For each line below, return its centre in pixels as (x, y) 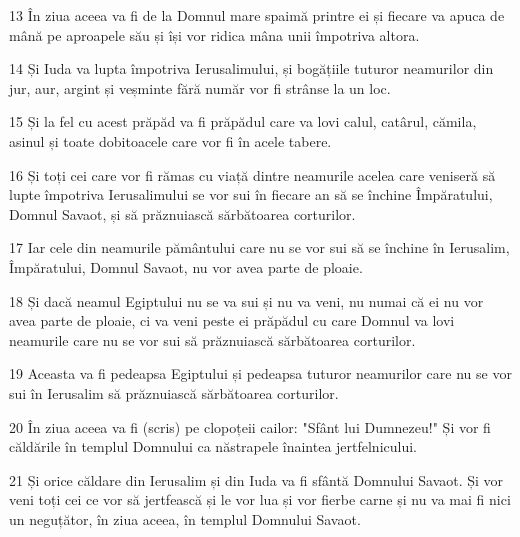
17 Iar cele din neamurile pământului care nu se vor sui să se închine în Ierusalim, (259, 247)
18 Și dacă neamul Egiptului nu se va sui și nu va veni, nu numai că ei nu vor (246, 300)
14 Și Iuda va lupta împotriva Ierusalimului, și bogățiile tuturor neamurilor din (251, 68)
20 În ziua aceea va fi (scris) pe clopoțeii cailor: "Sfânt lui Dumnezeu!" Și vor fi (250, 426)
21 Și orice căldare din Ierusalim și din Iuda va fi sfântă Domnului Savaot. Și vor (256, 479)
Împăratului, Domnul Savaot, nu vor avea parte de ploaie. (186, 266)
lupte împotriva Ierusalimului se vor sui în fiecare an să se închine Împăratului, (251, 194)
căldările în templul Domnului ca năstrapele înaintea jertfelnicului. (213, 446)
